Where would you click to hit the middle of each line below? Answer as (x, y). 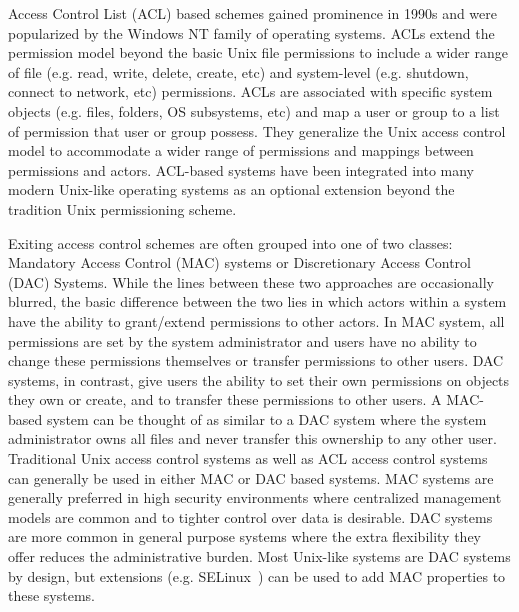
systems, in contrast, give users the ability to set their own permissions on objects (259, 379)
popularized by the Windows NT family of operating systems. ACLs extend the (251, 32)
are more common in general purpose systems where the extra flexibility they (245, 536)
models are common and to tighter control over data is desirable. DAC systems (250, 516)
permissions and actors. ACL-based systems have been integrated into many (241, 169)
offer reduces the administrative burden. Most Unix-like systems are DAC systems (259, 556)
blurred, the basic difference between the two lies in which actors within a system (257, 301)
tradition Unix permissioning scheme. (122, 208)
